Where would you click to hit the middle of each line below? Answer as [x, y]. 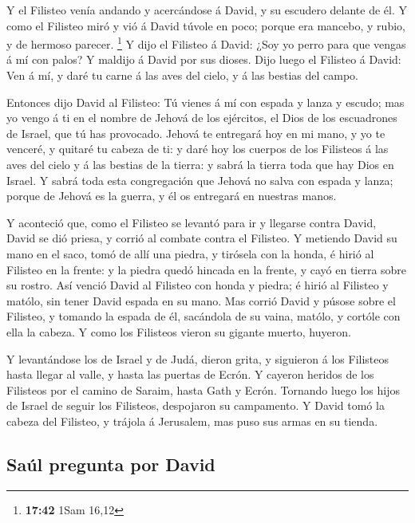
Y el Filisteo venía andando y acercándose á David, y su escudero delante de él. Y [207, 10]
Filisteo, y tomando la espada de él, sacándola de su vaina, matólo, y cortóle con [204, 316]
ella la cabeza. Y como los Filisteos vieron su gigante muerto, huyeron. [179, 331]
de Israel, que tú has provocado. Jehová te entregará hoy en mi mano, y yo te [196, 133]
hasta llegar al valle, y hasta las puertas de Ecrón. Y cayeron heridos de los [190, 374]
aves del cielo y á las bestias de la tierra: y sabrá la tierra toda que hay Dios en [200, 164]
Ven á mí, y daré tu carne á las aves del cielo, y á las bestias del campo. [182, 75]
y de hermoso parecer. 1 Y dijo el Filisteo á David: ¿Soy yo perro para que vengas [206, 43]
